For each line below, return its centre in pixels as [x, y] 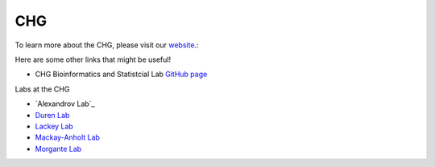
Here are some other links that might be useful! [93, 59]
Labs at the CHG [42, 89]
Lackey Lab [54, 126]
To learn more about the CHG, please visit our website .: [107, 45]
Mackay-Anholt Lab [68, 137]
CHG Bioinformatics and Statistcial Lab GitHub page [121, 74]
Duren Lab [52, 115]
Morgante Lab [58, 149]
